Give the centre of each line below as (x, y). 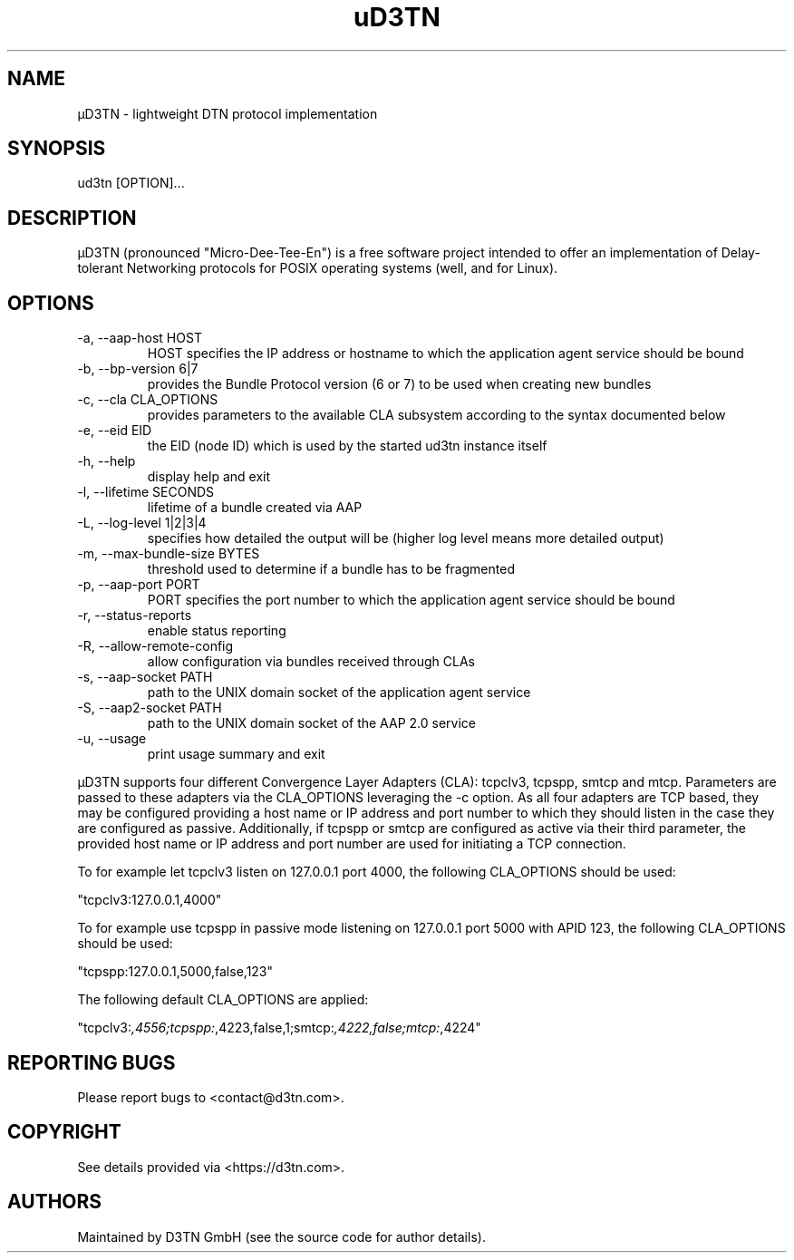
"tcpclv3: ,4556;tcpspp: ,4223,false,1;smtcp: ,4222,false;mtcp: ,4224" (279, 1028)
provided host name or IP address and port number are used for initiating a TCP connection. (352, 844)
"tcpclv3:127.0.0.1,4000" (150, 900)
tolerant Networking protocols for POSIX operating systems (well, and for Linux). (318, 268)
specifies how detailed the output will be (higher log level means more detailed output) (406, 538)
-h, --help (107, 461)
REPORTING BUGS (92, 1062)
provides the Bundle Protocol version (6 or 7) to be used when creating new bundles (399, 384)
